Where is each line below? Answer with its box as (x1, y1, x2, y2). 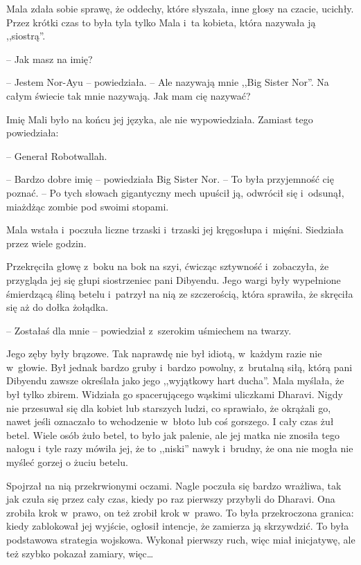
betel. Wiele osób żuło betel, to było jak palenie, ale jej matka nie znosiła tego (6, 427, 340, 442)
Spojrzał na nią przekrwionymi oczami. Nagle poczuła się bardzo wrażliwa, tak (6, 478, 342, 492)
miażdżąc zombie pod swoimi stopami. (6, 199, 169, 213)
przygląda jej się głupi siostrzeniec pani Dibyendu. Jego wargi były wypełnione (6, 272, 341, 287)
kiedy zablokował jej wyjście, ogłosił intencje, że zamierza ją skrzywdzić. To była (6, 519, 349, 533)
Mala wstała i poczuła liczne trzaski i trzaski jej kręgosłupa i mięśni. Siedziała (6, 222, 344, 237)
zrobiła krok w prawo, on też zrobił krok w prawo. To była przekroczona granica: (6, 505, 354, 519)
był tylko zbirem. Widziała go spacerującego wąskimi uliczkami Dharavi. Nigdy (6, 387, 343, 402)
